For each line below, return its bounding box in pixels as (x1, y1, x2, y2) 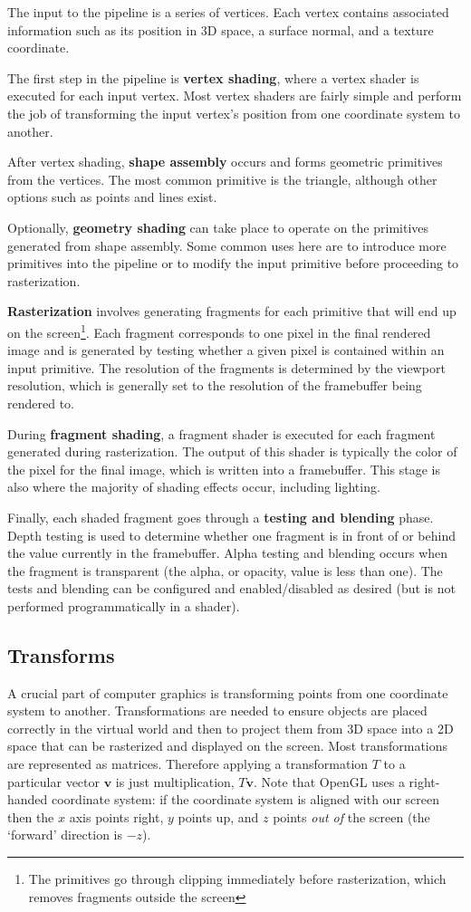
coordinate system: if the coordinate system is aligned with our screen (52, 790, 439, 809)
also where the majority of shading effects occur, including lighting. (7, 477, 380, 496)
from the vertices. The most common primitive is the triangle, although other (7, 169, 437, 188)
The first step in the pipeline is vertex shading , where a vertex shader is (7, 68, 419, 87)
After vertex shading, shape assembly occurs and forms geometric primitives (7, 152, 443, 171)
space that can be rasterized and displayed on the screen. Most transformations (7, 736, 448, 755)
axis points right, (69, 807, 164, 826)
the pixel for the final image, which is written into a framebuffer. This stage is (7, 459, 441, 478)
